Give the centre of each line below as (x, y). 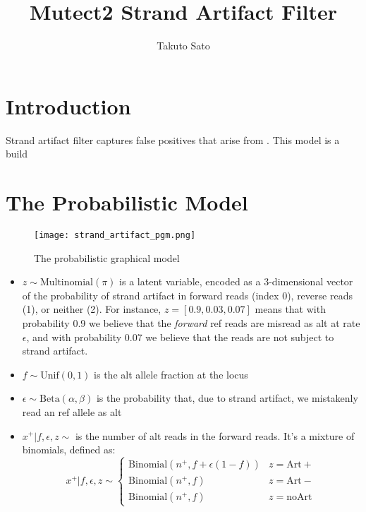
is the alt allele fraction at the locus (171, 374)
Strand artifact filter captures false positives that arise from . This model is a (173, 139)
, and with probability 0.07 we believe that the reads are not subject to (180, 337)
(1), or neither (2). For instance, (92, 309)
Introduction (68, 106)
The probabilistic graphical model (107, 257)
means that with (290, 309)
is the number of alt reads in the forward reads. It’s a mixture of (215, 435)
